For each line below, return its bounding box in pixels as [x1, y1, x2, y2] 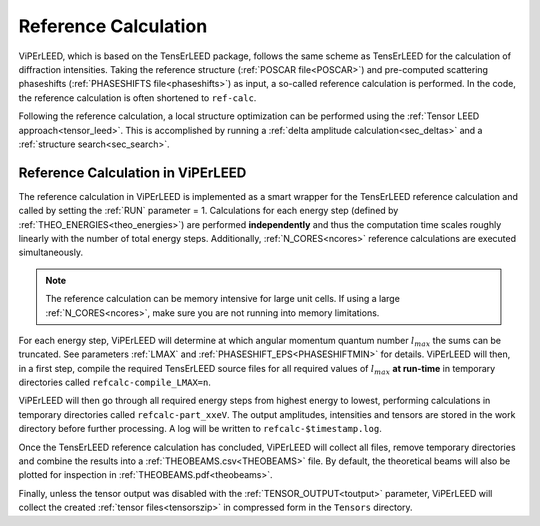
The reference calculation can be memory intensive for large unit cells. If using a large [45, 293, 400, 305]
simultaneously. [18, 246, 84, 259]
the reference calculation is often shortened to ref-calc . [18, 91, 257, 104]
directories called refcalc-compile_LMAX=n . [18, 376, 212, 389]
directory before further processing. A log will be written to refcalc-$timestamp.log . [18, 423, 382, 435]
